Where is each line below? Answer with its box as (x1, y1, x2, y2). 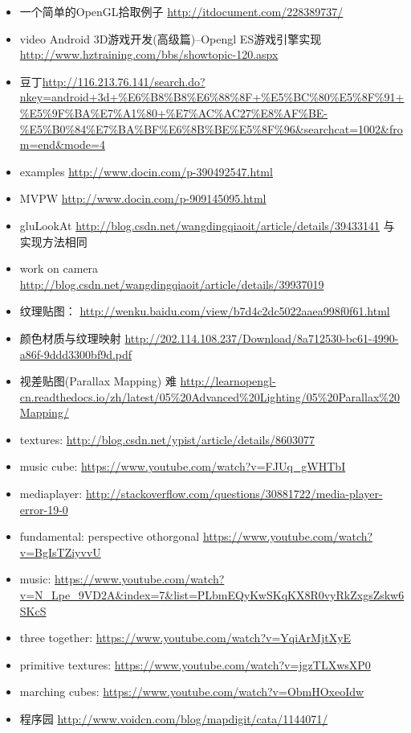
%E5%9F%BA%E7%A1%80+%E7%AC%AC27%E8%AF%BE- (19, 104, 328, 121)
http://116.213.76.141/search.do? (42, 72, 205, 89)
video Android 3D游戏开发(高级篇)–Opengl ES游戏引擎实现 (19, 30, 322, 47)
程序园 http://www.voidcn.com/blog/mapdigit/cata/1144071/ (19, 710, 328, 727)
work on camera (19, 260, 99, 277)
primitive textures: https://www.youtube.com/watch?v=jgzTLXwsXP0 (19, 656, 371, 673)
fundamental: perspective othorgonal (19, 528, 200, 545)
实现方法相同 (19, 233, 87, 249)
